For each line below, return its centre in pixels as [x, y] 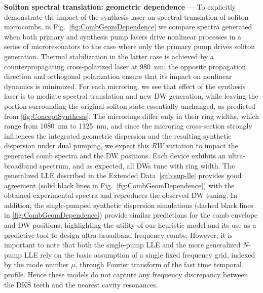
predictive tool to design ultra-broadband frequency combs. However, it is [118, 235]
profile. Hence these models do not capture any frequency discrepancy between [126, 275]
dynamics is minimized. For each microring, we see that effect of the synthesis [125, 86]
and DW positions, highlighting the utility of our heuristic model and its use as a [130, 225]
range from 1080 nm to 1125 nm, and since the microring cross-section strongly [128, 126]
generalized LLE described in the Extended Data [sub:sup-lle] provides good [123, 175]
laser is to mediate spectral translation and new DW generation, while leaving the [131, 96]
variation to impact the [202, 145]
